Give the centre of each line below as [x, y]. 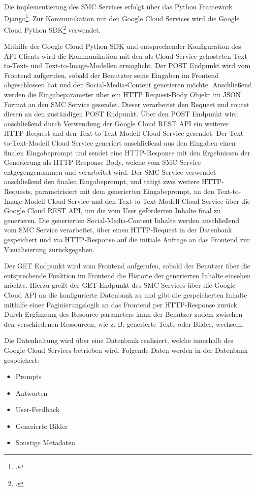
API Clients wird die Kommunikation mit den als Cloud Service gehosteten [118, 56]
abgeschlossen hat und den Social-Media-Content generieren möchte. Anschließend [128, 85]
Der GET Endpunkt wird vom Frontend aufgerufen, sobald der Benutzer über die [127, 266]
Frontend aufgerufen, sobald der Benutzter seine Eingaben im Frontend [112, 75]
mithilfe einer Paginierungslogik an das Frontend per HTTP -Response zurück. [122, 304]
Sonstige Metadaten [45, 442]
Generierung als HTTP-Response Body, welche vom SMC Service [103, 162]
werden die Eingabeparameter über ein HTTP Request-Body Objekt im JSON [123, 94]
